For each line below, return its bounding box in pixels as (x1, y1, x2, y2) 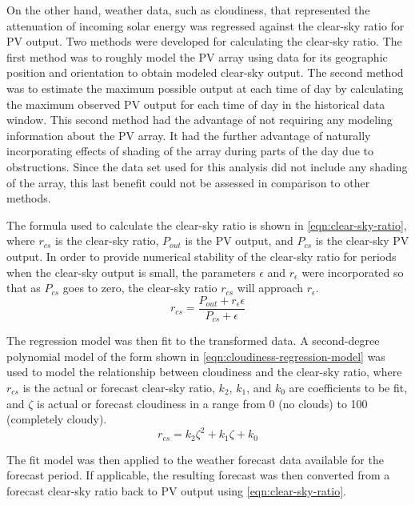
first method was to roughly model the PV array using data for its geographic (6, 48, 388, 65)
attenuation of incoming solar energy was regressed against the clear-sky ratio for (6, 17, 405, 34)
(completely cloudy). (6, 411, 107, 427)
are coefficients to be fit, (289, 379, 408, 395)
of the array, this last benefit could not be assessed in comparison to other (6, 174, 370, 190)
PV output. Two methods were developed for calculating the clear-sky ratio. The (6, 33, 402, 50)
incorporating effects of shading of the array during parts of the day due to (6, 142, 374, 159)
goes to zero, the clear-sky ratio (62, 279, 217, 296)
